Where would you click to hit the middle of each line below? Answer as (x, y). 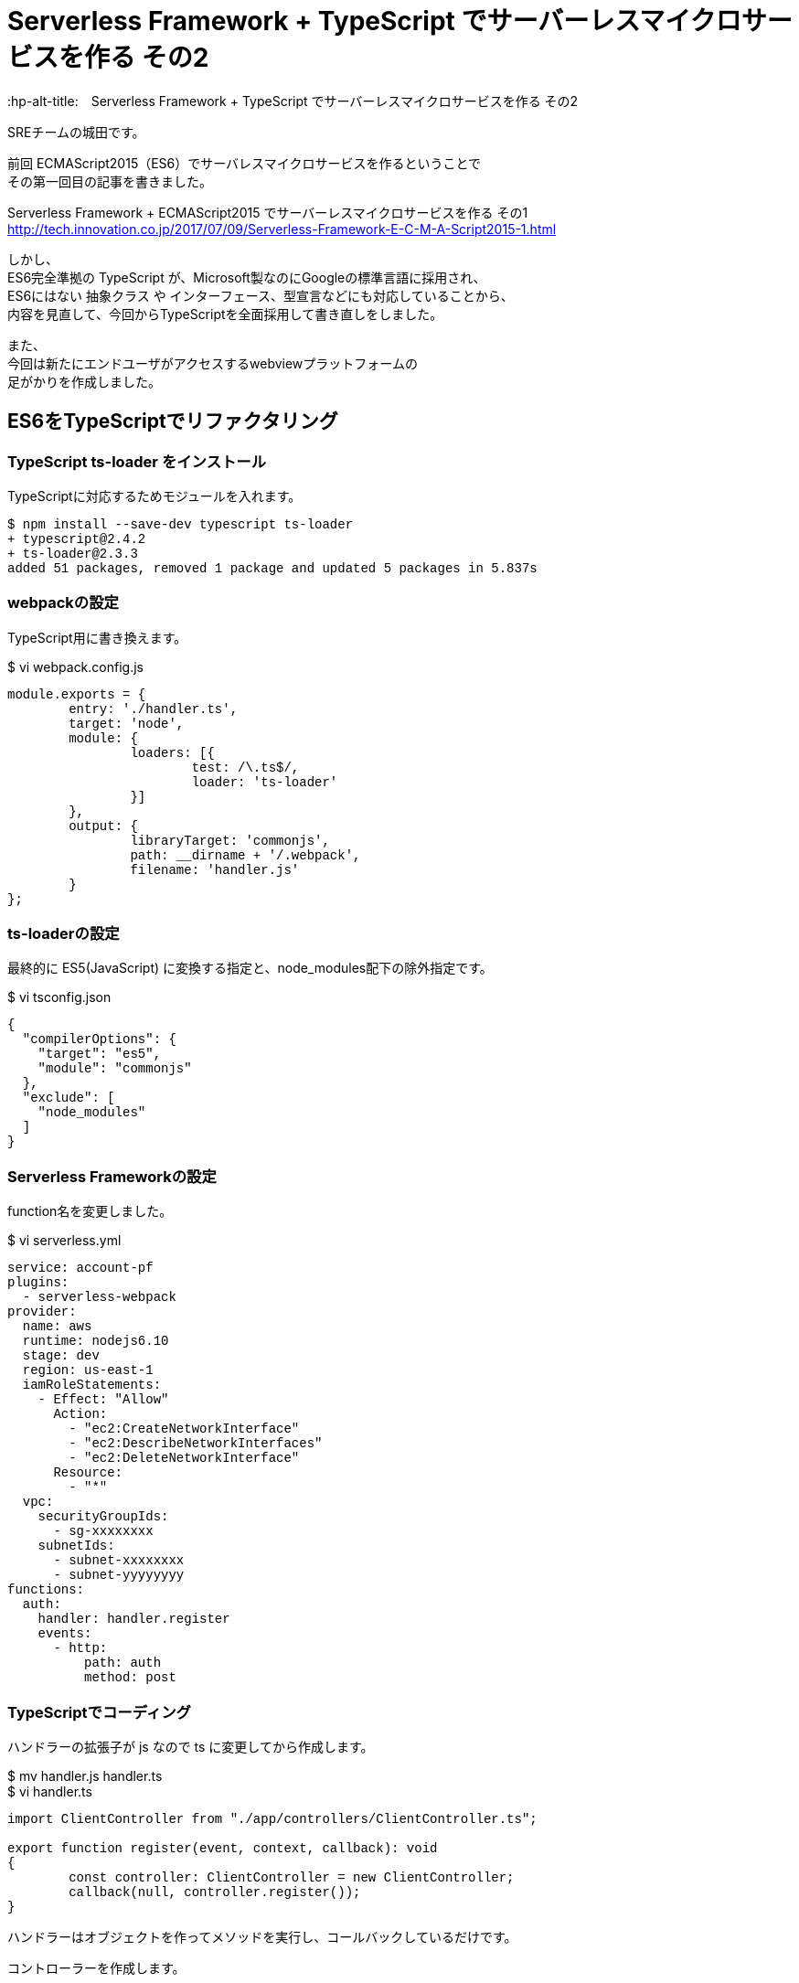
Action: (80, 1415)
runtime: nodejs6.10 (96, 1342)
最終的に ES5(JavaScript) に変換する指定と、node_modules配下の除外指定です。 (250, 968)
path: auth (123, 1663)
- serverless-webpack (99, 1298)
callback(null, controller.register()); (215, 1892)
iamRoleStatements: (92, 1386)
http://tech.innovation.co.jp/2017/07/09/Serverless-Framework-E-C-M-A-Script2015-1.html (282, 229)
